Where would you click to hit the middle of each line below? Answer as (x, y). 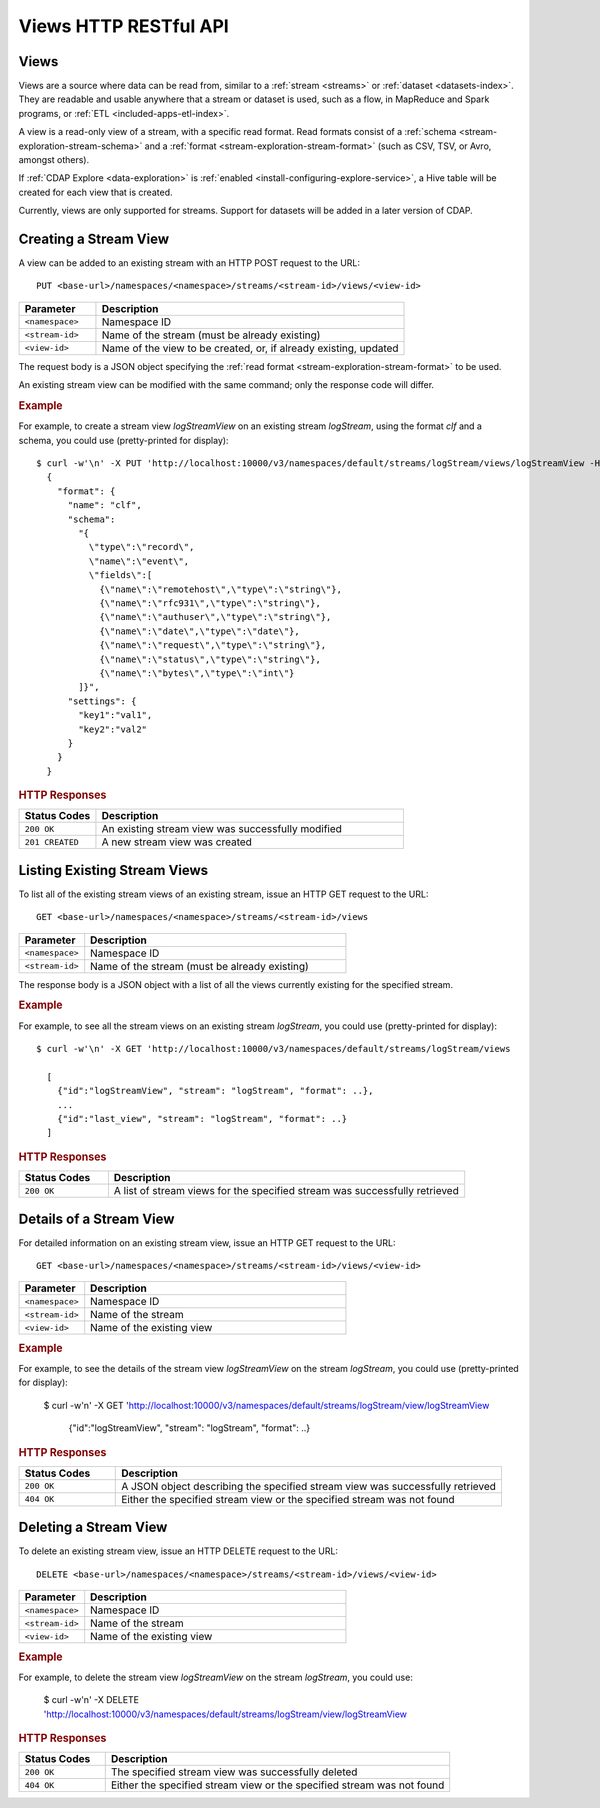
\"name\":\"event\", (139, 561)
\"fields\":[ (120, 575)
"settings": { (102, 701)
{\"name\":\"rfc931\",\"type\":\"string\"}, (210, 603)
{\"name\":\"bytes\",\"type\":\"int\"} (197, 673)
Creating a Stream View (94, 239)
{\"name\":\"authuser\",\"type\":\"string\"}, (215, 617)
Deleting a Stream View (93, 1527)
